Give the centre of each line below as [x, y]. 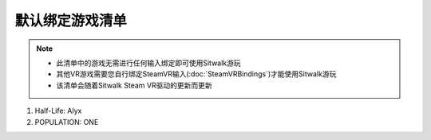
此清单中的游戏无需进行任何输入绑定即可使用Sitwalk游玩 [148, 63]
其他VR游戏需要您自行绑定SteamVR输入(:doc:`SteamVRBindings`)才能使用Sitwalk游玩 [196, 74]
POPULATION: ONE [67, 122]
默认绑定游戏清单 [71, 21]
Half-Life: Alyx [58, 111]
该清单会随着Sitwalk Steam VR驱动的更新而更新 [134, 85]
